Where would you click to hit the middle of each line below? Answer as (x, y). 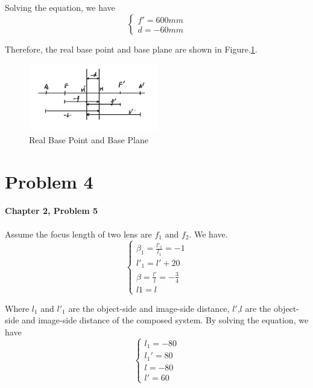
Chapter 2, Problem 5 (52, 210)
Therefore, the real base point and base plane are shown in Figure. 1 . (131, 49)
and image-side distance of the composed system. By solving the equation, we (165, 320)
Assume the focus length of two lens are (78, 234)
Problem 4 (49, 181)
